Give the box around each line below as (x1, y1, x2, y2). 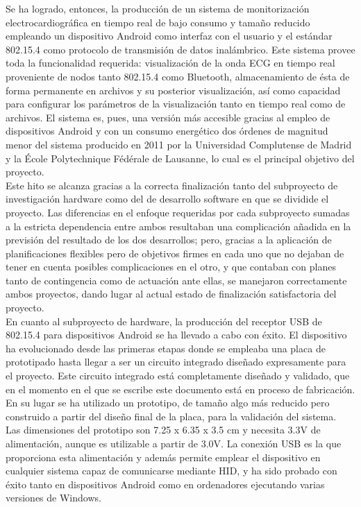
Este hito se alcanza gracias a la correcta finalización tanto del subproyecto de (6, 178, 338, 192)
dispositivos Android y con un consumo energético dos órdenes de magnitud (6, 123, 328, 138)
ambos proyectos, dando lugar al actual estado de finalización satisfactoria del (6, 286, 337, 301)
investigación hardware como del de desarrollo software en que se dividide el (6, 191, 329, 206)
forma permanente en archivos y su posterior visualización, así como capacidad (6, 83, 341, 97)
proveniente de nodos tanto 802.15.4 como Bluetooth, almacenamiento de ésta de (6, 69, 350, 83)
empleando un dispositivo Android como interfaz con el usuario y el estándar (6, 28, 333, 43)
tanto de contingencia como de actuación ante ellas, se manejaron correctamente (6, 273, 347, 287)
